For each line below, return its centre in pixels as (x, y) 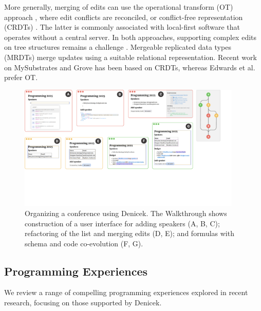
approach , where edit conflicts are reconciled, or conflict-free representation (124, 17)
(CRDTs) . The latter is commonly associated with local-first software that (122, 27)
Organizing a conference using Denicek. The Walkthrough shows (126, 213)
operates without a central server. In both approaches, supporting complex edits (130, 37)
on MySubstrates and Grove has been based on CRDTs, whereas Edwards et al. (130, 67)
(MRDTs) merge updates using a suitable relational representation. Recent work (130, 57)
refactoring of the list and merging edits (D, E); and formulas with (129, 233)
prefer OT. (21, 77)
